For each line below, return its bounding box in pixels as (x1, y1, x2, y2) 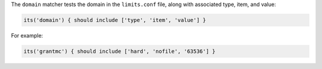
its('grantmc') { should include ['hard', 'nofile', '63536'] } (23, 48, 216, 55)
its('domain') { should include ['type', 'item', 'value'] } (23, 17, 206, 23)
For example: (11, 32, 44, 39)
